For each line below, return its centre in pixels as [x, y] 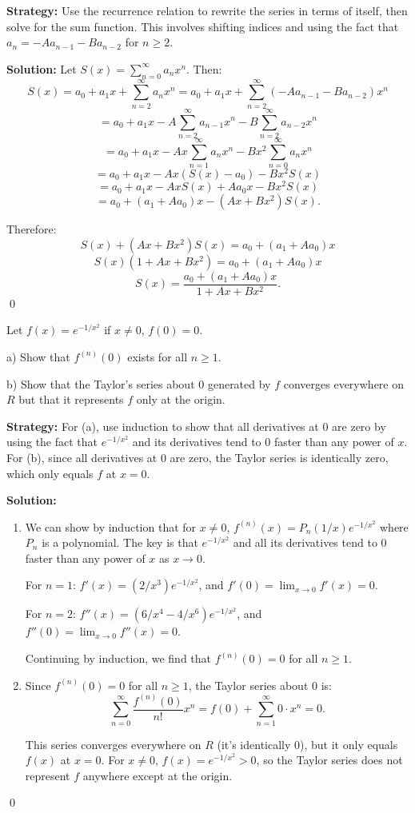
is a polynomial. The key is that [120, 542]
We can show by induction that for [111, 526]
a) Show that [38, 356]
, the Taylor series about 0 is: [260, 685]
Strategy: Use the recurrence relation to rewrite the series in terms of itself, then [207, 10]
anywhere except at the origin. [158, 775]
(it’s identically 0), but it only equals [307, 744]
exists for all [158, 356]
